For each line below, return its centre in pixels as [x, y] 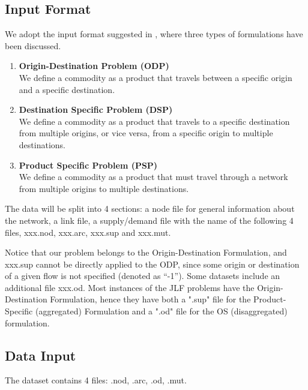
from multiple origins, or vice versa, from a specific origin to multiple [146, 133]
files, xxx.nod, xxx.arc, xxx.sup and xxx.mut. [88, 232]
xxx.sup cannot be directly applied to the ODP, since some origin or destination [152, 264]
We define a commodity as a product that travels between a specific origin [156, 77]
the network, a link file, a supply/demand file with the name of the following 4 [149, 220]
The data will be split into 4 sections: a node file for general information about [150, 208]
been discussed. [33, 45]
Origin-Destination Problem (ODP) [94, 66]
